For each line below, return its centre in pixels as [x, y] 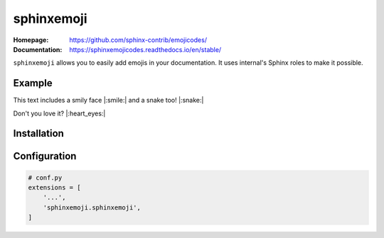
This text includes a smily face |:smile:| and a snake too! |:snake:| [108, 100]
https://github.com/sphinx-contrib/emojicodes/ [138, 40]
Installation [38, 134]
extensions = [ [54, 188]
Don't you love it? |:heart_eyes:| [59, 113]
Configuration [45, 156]
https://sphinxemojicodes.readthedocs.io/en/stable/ [145, 49]
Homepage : [31, 40]
